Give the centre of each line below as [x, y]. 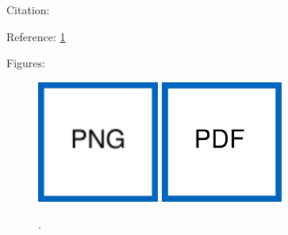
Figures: [26, 63]
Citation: [28, 10]
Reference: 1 [36, 36]
